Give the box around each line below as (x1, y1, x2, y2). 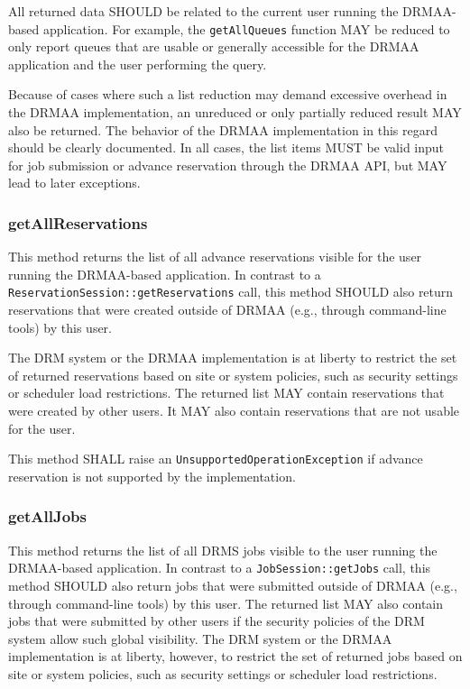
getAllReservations (8, 211, 148, 234)
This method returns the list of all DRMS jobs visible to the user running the (8, 540, 438, 559)
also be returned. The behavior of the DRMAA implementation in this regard (8, 120, 438, 139)
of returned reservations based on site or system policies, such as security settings (8, 365, 458, 384)
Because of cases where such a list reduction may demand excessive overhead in (8, 85, 447, 104)
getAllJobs (8, 505, 87, 528)
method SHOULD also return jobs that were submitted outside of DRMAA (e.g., (8, 575, 457, 594)
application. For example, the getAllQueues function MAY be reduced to (42, 19, 450, 38)
